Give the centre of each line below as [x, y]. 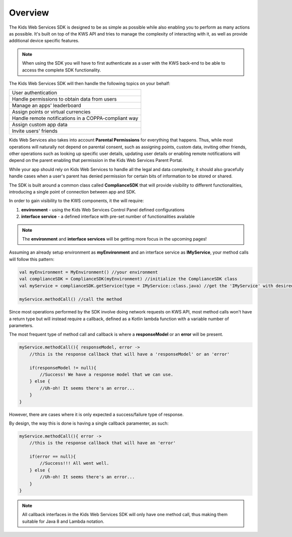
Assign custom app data [40, 125]
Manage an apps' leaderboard [46, 105]
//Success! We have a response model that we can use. [107, 374]
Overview [29, 13]
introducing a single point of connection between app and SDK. [73, 192]
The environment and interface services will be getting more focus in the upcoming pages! [114, 239]
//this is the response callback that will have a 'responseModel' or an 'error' [129, 354]
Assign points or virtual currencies [51, 112]
